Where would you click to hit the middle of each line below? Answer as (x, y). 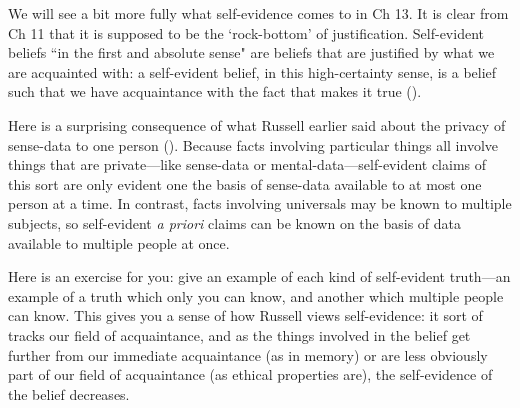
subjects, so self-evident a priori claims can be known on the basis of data (235, 222)
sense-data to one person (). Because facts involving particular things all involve (253, 144)
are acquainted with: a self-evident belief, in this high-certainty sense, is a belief (252, 71)
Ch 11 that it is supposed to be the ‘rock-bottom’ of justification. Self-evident (246, 32)
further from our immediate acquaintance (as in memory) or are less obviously (248, 354)
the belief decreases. (69, 393)
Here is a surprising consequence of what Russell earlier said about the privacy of (257, 124)
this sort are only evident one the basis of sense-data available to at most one (245, 183)
